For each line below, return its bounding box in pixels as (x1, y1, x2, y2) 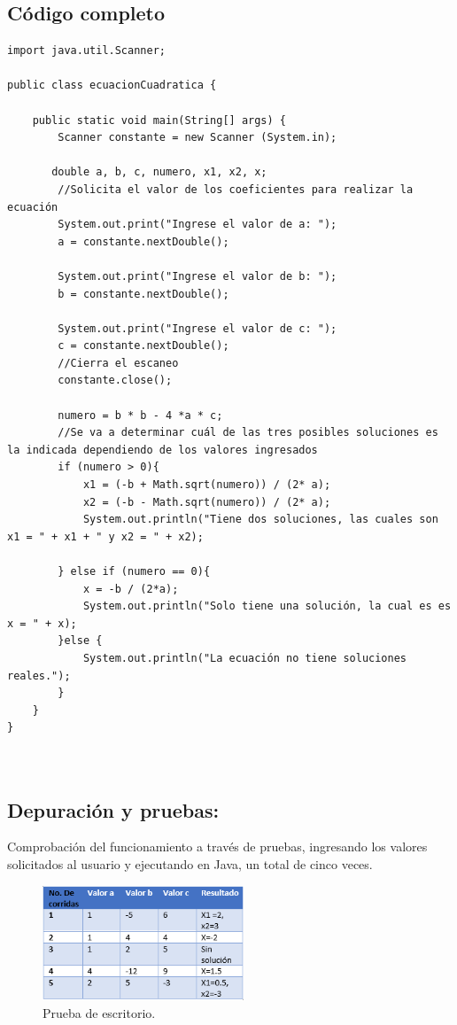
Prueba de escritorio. (43, 1003, 156, 1021)
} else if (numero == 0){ (58, 565, 211, 579)
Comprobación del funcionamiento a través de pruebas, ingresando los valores (7, 837, 428, 856)
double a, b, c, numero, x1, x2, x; (51, 166, 267, 179)
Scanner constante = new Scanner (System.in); (58, 131, 337, 144)
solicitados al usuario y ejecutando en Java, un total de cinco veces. (7, 854, 373, 873)
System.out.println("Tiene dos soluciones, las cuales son (82, 513, 438, 526)
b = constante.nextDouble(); (58, 287, 229, 300)
